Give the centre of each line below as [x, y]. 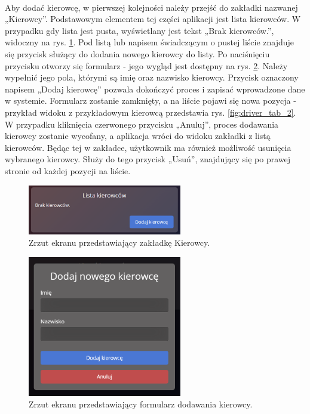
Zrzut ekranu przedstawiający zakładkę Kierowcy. [119, 242]
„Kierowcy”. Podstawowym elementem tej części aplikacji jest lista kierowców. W [153, 19]
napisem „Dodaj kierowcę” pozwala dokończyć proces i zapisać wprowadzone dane [155, 89]
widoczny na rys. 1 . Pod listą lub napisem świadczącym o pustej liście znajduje [150, 42]
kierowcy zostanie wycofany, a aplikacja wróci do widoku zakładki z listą [138, 136]
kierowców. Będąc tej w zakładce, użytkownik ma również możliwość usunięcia [148, 147]
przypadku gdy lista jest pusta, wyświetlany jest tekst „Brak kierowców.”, [139, 30]
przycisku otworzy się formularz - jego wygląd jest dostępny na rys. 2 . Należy [146, 65]
